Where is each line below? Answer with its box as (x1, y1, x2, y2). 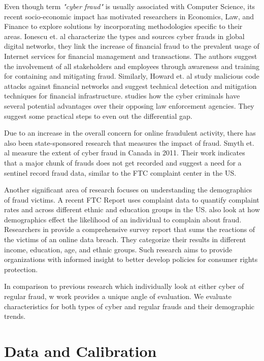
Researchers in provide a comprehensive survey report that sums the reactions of (4, 224, 255, 235)
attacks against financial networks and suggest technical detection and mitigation (4, 80, 257, 91)
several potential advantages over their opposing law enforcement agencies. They (4, 100, 254, 111)
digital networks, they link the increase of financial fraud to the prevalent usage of (4, 41, 259, 51)
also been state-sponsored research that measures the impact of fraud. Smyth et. (4, 137, 254, 148)
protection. (4, 264, 38, 274)
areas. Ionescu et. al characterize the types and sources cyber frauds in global (4, 30, 245, 41)
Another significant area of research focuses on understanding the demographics (4, 184, 252, 195)
